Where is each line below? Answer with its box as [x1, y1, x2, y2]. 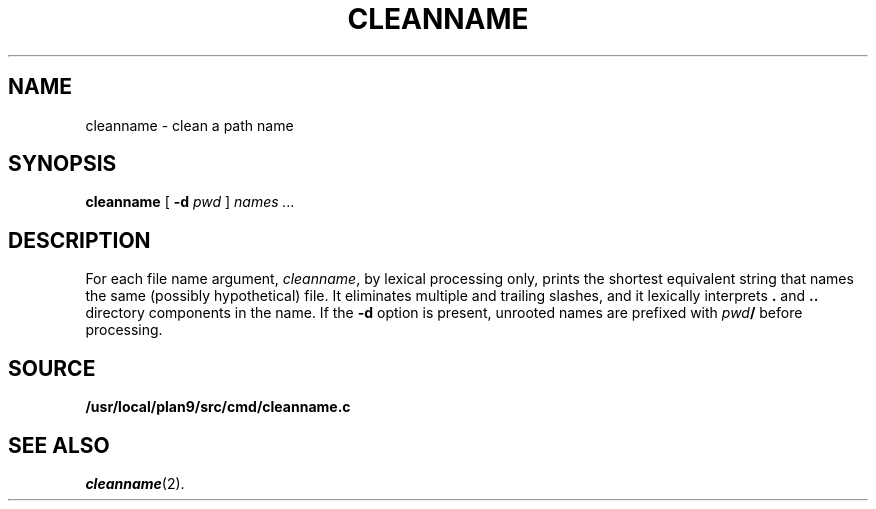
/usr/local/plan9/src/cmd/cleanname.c [85, 398, 351, 416]
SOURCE [8, 355, 96, 381]
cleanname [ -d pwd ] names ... [85, 193, 295, 211]
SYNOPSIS [8, 151, 117, 177]
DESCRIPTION [8, 227, 151, 253]
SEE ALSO [8, 432, 110, 458]
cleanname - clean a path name [85, 116, 294, 134]
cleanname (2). [85, 474, 185, 492]
